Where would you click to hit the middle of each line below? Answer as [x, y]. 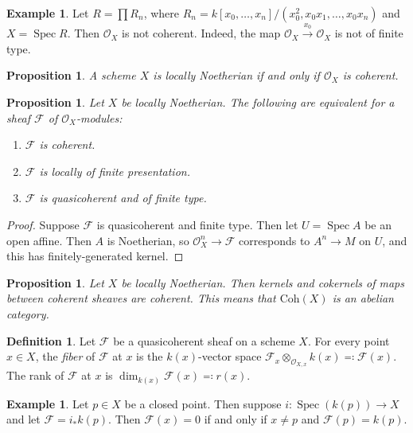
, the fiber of [65, 356]
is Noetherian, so [148, 240]
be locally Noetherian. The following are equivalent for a [258, 101]
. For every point [349, 340]
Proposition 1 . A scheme [71, 75]
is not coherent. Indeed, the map [201, 33]
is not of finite [369, 33]
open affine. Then [49, 240]
